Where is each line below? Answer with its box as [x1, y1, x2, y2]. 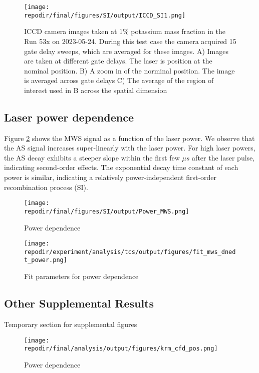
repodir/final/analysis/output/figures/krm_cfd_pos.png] [24, 345, 218, 352]
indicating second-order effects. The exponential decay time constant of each [4, 162, 238, 172]
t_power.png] [24, 256, 67, 264]
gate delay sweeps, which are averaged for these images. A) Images [24, 45, 228, 56]
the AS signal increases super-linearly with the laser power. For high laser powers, [4, 142, 255, 153]
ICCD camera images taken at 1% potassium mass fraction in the [24, 26, 225, 36]
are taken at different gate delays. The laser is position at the [24, 55, 212, 66]
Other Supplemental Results [4, 295, 154, 311]
